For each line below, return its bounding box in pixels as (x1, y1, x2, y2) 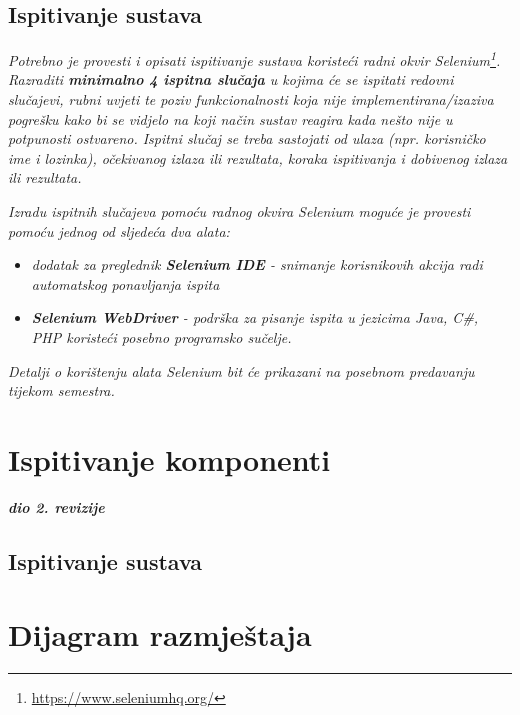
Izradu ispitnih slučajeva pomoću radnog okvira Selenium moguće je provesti (8, 201, 471, 222)
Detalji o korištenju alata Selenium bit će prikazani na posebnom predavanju (8, 360, 475, 381)
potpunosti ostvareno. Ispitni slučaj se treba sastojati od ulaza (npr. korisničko (8, 128, 486, 149)
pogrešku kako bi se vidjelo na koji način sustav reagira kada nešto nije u (8, 108, 453, 129)
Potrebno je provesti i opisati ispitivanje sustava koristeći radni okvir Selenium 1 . (8, 47, 501, 70)
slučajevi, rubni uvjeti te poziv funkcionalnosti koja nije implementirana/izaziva (8, 89, 494, 110)
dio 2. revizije (8, 496, 105, 517)
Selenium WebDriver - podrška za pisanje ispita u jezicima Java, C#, (31, 307, 479, 328)
